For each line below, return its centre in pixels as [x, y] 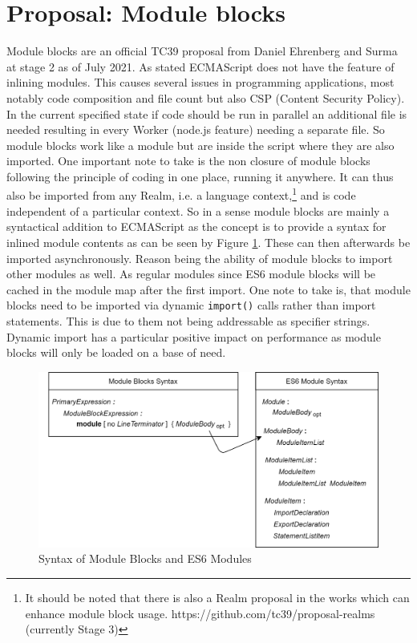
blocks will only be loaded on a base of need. [116, 352]
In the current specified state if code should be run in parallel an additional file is [207, 113]
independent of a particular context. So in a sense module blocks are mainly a [198, 210]
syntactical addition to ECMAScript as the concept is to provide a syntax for [196, 226]
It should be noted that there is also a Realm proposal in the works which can [217, 597]
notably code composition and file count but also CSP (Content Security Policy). [206, 97]
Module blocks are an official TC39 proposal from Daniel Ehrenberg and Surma [202, 51]
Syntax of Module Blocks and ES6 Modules [145, 558]
